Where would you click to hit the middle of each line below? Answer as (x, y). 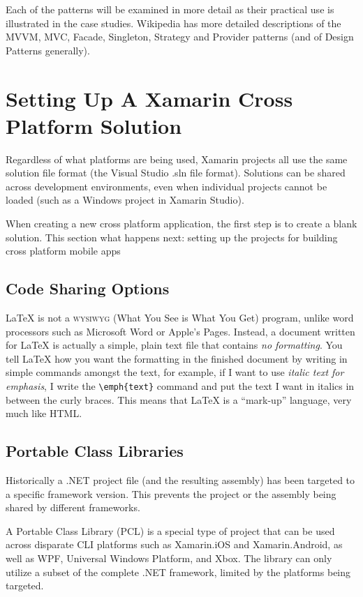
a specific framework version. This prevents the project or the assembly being (171, 493)
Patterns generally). (48, 50)
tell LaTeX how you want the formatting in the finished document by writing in (177, 358)
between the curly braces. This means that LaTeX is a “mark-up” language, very (179, 399)
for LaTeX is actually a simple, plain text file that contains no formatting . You (174, 345)
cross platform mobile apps (63, 251)
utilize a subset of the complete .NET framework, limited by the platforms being (178, 572)
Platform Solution (94, 125)
